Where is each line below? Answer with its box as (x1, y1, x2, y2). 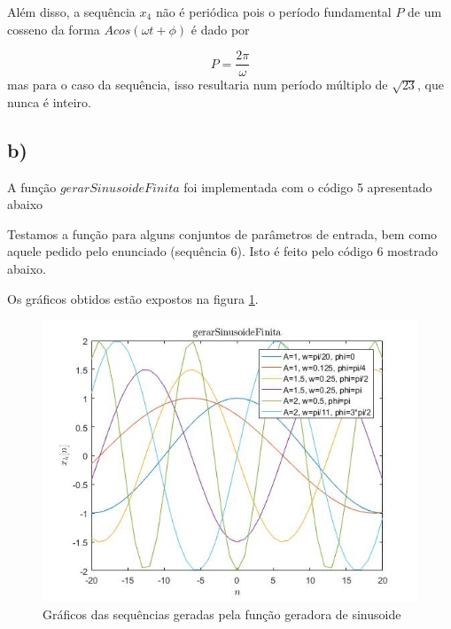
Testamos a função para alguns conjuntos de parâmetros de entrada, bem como (7, 224, 438, 243)
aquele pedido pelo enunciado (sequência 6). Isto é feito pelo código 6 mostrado (7, 242, 438, 260)
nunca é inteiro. (7, 92, 91, 111)
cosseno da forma (7, 19, 100, 38)
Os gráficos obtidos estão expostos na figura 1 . (7, 289, 259, 307)
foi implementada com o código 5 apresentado (183, 177, 432, 196)
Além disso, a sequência (7, 3, 136, 20)
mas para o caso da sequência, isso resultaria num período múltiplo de (7, 75, 388, 94)
